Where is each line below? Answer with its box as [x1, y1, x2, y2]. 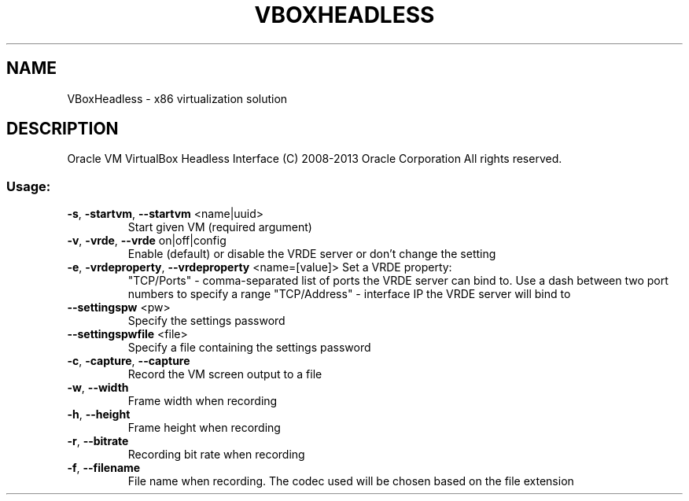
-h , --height [67, 407, 131, 422]
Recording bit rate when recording [127, 448, 305, 462]
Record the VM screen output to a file [127, 367, 322, 381]
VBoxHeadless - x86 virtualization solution [67, 91, 288, 105]
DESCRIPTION [6, 119, 119, 139]
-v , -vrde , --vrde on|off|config [67, 234, 227, 248]
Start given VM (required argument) [127, 220, 312, 234]
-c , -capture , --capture [67, 354, 190, 368]
